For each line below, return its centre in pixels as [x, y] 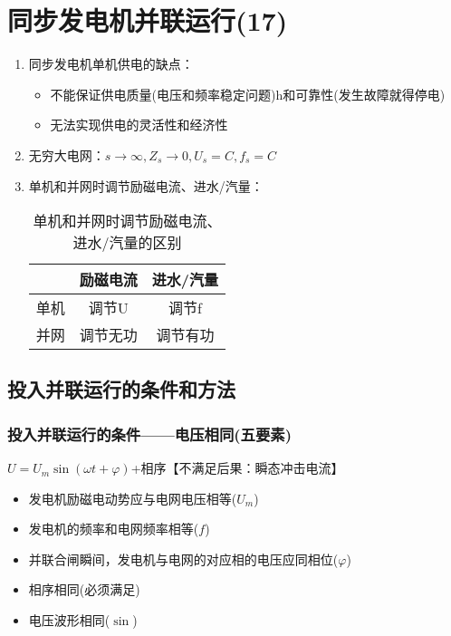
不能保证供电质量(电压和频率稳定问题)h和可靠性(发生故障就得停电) [248, 94]
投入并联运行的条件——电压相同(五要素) [150, 434]
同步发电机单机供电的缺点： [111, 64]
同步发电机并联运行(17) [148, 20]
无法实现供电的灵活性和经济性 [139, 125]
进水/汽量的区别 [127, 243]
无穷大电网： [67, 154]
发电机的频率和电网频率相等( [114, 529]
